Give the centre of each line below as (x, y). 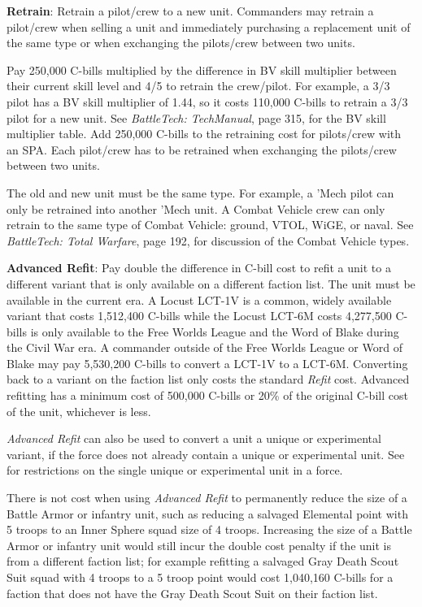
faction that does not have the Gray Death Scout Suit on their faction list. (192, 593)
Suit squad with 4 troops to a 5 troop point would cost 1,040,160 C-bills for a (200, 577)
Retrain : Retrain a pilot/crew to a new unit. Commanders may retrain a (190, 11)
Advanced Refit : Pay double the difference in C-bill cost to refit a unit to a (199, 268)
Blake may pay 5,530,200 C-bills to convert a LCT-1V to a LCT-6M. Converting (207, 363)
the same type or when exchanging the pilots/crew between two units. (181, 43)
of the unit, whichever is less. (79, 411)
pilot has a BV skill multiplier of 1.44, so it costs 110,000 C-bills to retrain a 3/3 (207, 101)
